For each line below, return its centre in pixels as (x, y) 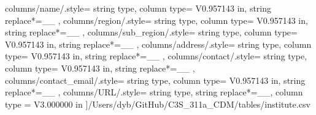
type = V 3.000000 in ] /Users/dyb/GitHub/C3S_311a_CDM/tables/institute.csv (158, 104)
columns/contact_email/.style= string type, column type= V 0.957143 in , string (155, 80)
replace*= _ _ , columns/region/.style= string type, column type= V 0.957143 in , (156, 20)
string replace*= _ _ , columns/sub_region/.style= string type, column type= (151, 32)
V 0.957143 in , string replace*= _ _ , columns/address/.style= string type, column (158, 44)
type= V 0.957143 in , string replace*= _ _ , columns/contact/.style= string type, (156, 56)
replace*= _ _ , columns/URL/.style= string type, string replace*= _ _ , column (154, 92)
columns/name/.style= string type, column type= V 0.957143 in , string (138, 8)
